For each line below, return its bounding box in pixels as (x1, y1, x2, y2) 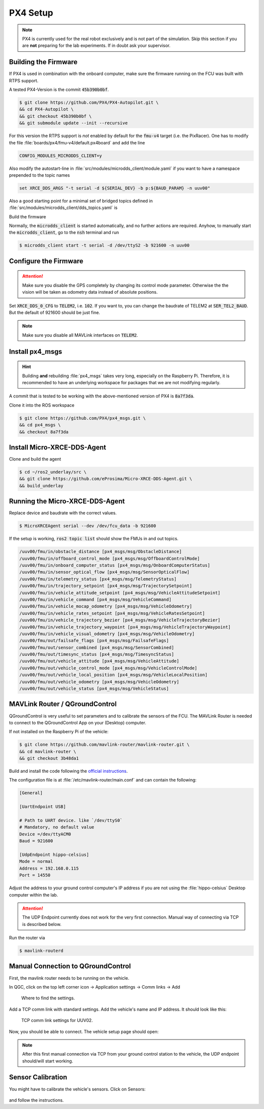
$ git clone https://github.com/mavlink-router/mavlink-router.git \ (19, 742, 190, 747)
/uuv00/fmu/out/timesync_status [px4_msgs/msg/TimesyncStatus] (19, 651, 175, 657)
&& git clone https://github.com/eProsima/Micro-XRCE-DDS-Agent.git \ (19, 476, 193, 482)
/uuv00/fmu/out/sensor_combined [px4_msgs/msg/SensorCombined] (19, 645, 175, 650)
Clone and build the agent (9, 456, 61, 462)
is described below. (22, 921, 62, 927)
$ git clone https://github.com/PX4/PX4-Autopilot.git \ (19, 100, 159, 105)
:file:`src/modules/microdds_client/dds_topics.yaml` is (9, 205, 118, 210)
